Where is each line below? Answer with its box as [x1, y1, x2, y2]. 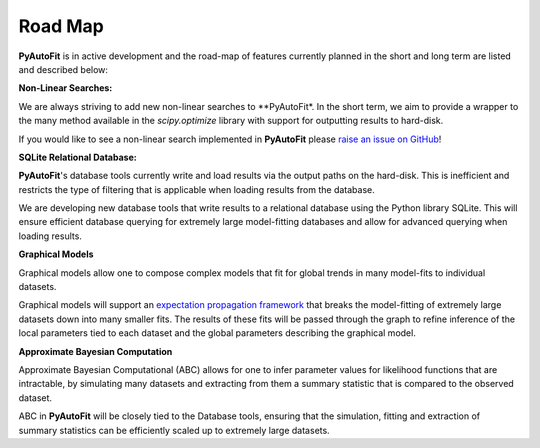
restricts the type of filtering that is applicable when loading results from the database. [18, 183, 375, 195]
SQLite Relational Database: [18, 151, 137, 163]
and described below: [18, 63, 109, 75]
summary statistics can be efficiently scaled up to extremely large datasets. [18, 424, 330, 436]
